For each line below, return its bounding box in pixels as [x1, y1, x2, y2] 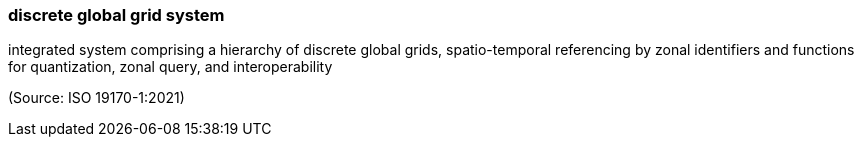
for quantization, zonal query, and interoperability [8, 58, 333, 76]
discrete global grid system [8, 5, 225, 25]
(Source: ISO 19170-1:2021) [8, 89, 185, 107]
